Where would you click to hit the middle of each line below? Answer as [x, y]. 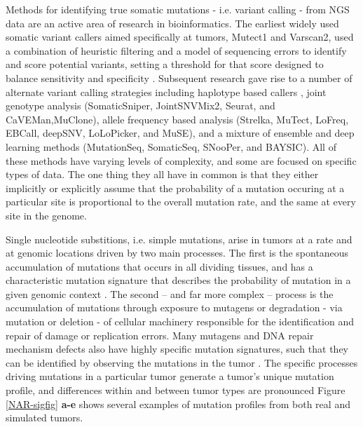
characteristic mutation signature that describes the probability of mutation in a [178, 280]
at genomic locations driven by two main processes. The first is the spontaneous [177, 253]
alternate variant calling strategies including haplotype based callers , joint [166, 91]
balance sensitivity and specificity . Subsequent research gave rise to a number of [179, 77]
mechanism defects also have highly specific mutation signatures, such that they [177, 349]
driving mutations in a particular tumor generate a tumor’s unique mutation [170, 376]
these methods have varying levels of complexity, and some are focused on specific [181, 160]
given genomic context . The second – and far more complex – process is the [170, 293]
